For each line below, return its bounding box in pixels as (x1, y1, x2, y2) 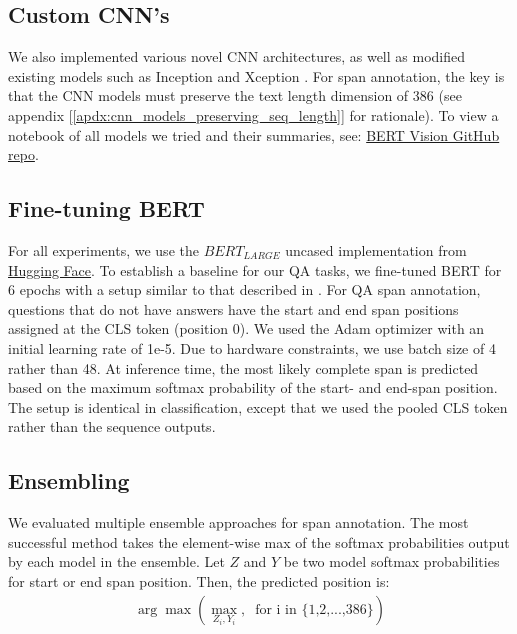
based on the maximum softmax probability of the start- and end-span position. (8, 377, 498, 398)
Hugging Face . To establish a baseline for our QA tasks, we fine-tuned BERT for (8, 259, 502, 280)
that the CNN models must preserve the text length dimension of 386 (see (8, 85, 462, 106)
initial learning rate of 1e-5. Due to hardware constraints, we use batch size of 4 (8, 337, 496, 358)
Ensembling (8, 465, 130, 496)
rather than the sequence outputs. (8, 416, 216, 437)
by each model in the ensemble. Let (8, 551, 225, 572)
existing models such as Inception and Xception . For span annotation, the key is (8, 65, 505, 86)
